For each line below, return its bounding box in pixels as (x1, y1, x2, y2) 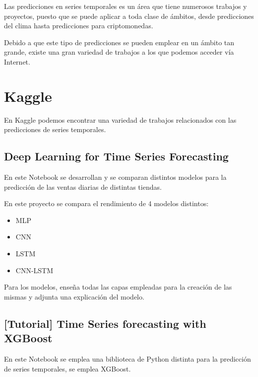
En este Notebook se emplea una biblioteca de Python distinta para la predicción (4, 354, 251, 364)
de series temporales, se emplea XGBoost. (4, 363, 131, 374)
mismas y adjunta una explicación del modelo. (4, 291, 144, 302)
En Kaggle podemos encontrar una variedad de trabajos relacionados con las (4, 114, 237, 125)
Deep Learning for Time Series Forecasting (4, 149, 229, 164)
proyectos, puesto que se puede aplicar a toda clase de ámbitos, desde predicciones (4, 10, 254, 21)
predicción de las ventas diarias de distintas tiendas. (4, 181, 162, 192)
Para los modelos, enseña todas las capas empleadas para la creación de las (4, 282, 232, 292)
